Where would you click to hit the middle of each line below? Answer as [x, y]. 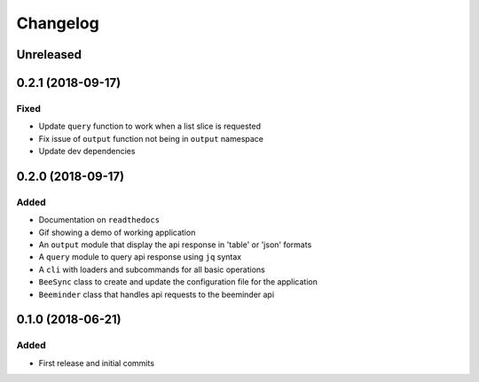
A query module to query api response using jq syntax [140, 257]
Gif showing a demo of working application [117, 232]
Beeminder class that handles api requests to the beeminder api [157, 294]
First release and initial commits [97, 363]
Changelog [58, 23]
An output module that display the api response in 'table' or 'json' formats [175, 245]
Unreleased [49, 55]
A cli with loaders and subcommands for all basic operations [152, 269]
